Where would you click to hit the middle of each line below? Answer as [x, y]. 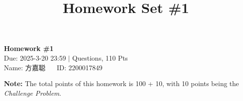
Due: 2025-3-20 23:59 [35, 57]
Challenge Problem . [33, 93]
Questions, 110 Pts [100, 57]
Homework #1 [29, 48]
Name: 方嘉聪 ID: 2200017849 [53, 67]
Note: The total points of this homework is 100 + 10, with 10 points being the [121, 83]
